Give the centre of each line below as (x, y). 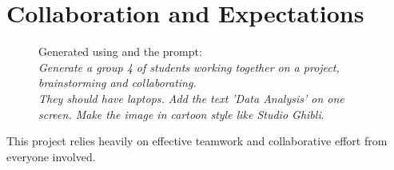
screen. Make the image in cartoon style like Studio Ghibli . (181, 114)
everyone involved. (51, 156)
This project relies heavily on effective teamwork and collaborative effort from (197, 141)
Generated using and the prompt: (120, 51)
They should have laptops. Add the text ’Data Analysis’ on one (191, 98)
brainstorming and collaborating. (117, 83)
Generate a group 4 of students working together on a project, (189, 67)
